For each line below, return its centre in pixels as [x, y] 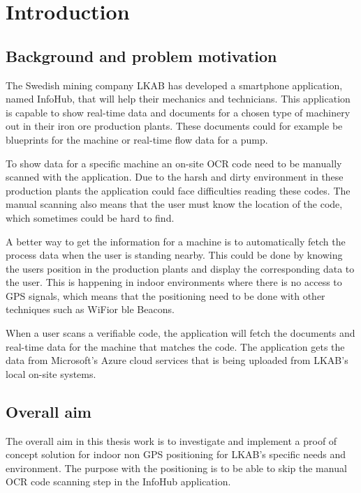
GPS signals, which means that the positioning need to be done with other [165, 295]
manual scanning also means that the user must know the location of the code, [174, 204]
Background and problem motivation [141, 55]
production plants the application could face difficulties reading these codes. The [178, 190]
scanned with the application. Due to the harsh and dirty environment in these [175, 177]
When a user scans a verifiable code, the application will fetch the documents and [180, 333]
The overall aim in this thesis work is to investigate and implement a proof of [171, 440]
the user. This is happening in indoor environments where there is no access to [174, 282]
